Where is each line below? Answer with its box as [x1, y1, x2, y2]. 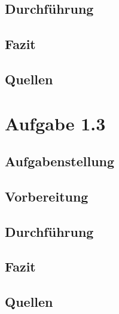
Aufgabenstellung [5, 152, 115, 170]
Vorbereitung [5, 187, 89, 205]
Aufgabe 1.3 [5, 111, 106, 135]
